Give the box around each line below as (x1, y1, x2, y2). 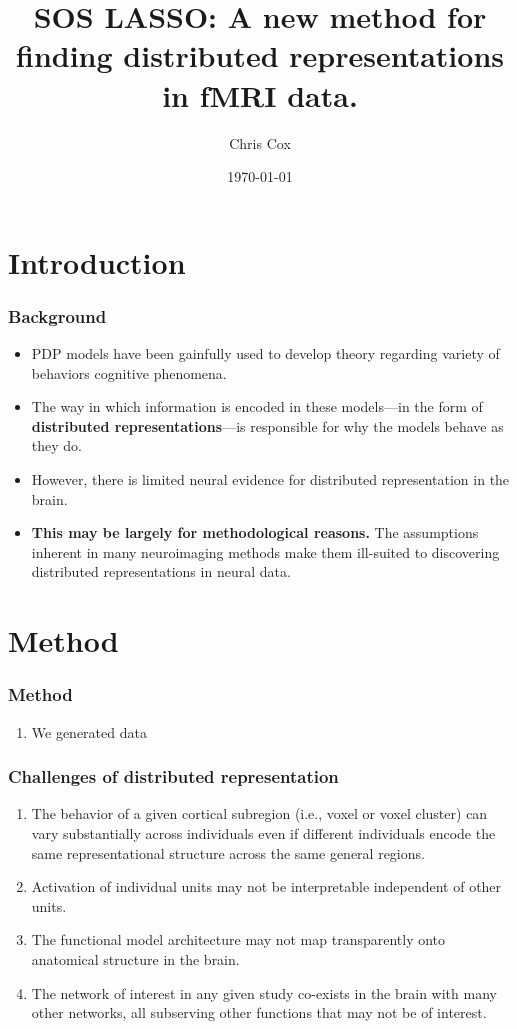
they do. (31, 435, 82, 456)
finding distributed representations (16, 35, 504, 76)
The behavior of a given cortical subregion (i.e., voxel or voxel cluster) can (31, 803, 488, 824)
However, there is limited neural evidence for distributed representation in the (31, 469, 510, 490)
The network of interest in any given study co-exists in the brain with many (31, 982, 497, 1003)
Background (8, 303, 107, 328)
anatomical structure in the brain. (31, 949, 240, 969)
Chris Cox (229, 132, 291, 153)
